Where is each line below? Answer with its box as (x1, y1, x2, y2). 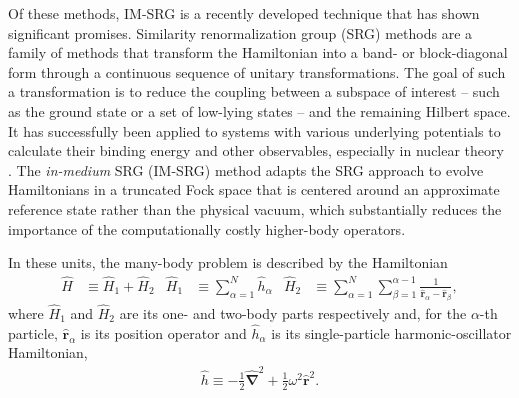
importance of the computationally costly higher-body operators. (8, 218, 406, 239)
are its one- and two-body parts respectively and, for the (119, 303, 467, 324)
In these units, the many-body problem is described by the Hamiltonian (8, 252, 448, 273)
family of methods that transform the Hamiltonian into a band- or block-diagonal (8, 42, 508, 63)
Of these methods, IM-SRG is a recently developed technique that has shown (8, 3, 480, 23)
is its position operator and (80, 322, 247, 343)
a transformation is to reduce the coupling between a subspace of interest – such (8, 81, 500, 102)
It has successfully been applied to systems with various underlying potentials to (8, 120, 501, 141)
